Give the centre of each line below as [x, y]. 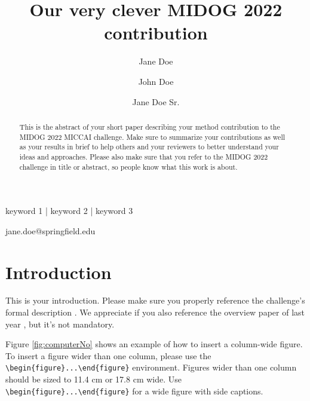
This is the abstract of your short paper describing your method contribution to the [150, 126]
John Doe [156, 81]
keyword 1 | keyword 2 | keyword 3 [69, 211]
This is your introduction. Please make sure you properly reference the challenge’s [155, 300]
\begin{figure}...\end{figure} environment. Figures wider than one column [151, 367]
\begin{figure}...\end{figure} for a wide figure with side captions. [134, 391]
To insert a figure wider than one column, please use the [108, 355]
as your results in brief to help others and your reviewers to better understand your [149, 147]
